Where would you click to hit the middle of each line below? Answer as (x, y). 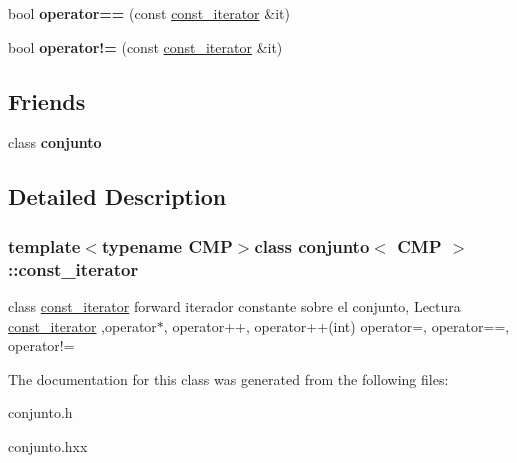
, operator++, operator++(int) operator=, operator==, (336, 325)
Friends (47, 100)
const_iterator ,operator (82, 325)
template (44, 245)
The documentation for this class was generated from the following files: (228, 378)
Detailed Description (117, 196)
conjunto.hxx (48, 445)
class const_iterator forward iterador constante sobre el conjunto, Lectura (234, 305)
